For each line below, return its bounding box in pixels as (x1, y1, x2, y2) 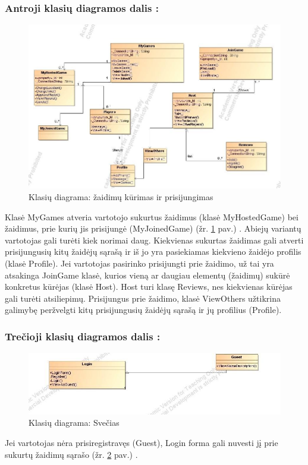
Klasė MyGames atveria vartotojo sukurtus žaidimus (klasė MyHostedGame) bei (5, 210, 298, 223)
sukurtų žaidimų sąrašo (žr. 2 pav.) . (5, 448, 138, 460)
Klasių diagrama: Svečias (29, 416, 120, 429)
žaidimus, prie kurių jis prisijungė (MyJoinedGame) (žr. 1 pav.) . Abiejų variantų (5, 222, 301, 235)
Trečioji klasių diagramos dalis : (5, 328, 161, 343)
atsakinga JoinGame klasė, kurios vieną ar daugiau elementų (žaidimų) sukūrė (5, 268, 290, 281)
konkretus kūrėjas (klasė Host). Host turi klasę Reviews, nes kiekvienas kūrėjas (5, 280, 293, 293)
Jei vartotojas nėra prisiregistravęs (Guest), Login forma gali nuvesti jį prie (5, 436, 278, 449)
